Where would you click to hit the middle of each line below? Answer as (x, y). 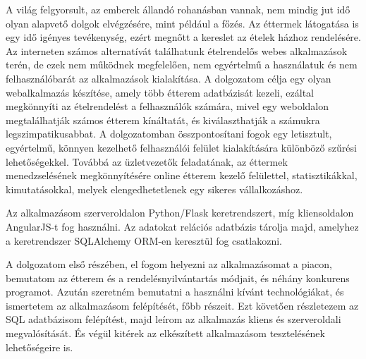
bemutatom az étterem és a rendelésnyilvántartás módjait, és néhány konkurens (178, 278)
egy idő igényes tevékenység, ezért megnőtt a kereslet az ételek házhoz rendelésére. (183, 37)
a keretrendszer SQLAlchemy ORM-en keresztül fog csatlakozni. (144, 240)
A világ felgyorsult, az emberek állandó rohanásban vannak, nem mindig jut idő (178, 9)
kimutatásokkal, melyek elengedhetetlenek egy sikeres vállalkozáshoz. (154, 189)
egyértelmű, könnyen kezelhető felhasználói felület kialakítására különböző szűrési (181, 147)
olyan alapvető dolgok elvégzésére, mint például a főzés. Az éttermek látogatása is (182, 23)
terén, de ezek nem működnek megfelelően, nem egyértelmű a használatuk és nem (182, 65)
